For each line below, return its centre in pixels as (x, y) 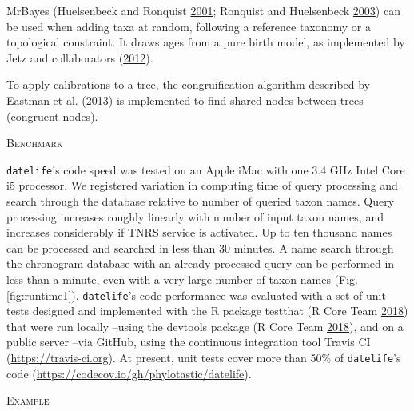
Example (28, 400)
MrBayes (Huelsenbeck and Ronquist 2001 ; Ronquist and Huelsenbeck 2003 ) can (203, 10)
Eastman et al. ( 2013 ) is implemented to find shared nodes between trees (185, 100)
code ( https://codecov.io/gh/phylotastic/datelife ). (129, 373)
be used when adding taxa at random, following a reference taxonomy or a (189, 26)
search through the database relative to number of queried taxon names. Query (201, 201)
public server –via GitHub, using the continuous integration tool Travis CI (189, 342)
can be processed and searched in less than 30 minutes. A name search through (200, 247)
